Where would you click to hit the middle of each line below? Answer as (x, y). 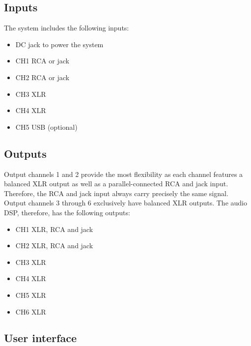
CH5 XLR (31, 295)
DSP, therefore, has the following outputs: (67, 212)
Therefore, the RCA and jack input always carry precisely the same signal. (116, 193)
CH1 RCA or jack (42, 61)
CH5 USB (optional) (46, 127)
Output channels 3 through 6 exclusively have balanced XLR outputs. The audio (125, 203)
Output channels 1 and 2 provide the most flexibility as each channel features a (124, 174)
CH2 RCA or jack (42, 77)
